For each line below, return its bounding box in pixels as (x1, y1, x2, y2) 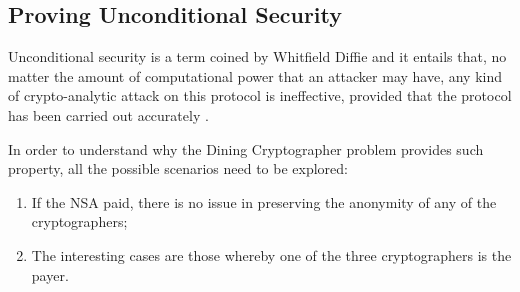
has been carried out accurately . (8, 104, 209, 125)
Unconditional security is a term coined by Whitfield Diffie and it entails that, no (8, 46, 507, 67)
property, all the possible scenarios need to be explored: (8, 158, 348, 179)
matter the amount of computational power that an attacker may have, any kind (8, 65, 503, 86)
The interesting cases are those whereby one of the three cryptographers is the (31, 244, 512, 265)
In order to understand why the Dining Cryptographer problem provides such (8, 138, 484, 159)
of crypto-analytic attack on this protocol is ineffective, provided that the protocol (8, 85, 512, 106)
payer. (31, 264, 69, 285)
